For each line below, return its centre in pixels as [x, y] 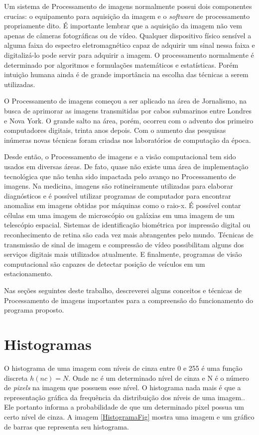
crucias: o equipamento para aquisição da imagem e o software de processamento [127, 16]
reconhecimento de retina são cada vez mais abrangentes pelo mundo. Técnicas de [129, 235]
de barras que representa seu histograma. [66, 426]
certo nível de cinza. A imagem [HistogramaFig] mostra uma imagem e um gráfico [129, 416]
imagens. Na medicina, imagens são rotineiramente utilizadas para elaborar [119, 186]
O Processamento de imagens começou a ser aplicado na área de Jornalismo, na [125, 101]
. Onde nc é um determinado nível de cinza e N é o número [159, 378]
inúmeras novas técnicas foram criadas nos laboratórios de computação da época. [128, 140]
